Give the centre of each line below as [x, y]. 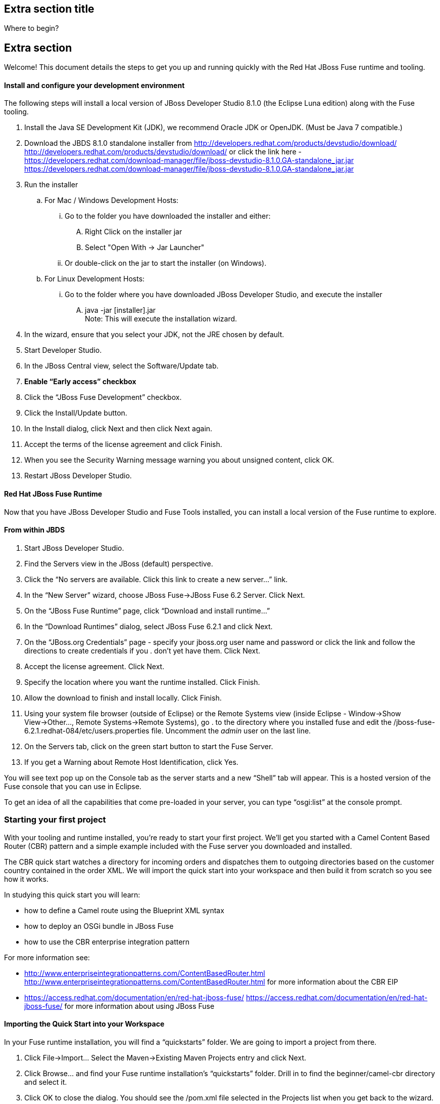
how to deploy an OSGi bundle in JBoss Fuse [99, 926]
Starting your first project [55, 820]
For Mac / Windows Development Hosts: [112, 200]
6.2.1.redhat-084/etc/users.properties [87, 730]
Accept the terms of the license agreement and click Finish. [123, 444]
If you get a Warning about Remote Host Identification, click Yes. [131, 762]
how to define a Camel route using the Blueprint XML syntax [124, 910]
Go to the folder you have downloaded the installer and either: [168, 216]
